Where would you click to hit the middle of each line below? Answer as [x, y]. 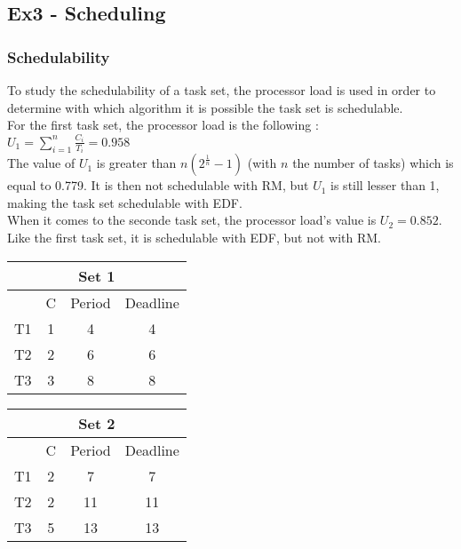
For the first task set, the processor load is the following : [163, 125]
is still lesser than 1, [385, 185]
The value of [41, 163]
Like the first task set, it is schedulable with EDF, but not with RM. [195, 237]
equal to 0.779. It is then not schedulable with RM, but [158, 185]
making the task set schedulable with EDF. [125, 202]
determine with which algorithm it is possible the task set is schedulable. [205, 107]
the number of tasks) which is [373, 163]
